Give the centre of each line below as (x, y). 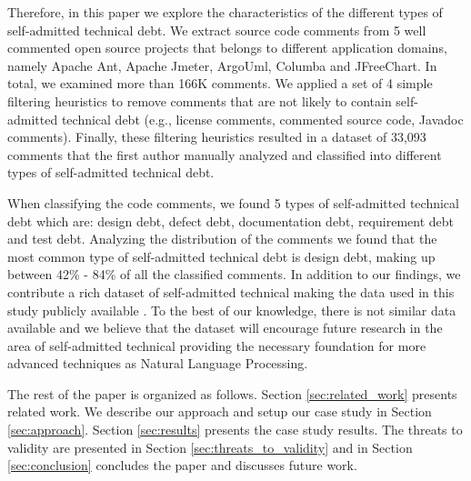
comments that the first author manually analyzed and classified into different (225, 154)
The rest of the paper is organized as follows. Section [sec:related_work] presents (232, 393)
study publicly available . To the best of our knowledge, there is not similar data (232, 310)
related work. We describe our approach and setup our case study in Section (220, 411)
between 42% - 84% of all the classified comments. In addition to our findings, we (234, 274)
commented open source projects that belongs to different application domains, (227, 48)
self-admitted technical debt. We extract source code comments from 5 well (217, 30)
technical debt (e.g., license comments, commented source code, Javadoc (262, 119)
